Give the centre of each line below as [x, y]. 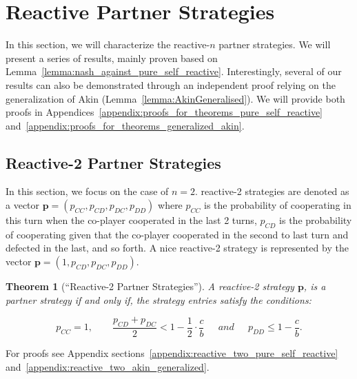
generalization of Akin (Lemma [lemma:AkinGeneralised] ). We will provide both [175, 98]
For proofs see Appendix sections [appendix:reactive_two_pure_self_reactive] [172, 353]
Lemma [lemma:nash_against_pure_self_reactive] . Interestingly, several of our [174, 71]
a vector [23, 205]
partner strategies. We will [275, 44]
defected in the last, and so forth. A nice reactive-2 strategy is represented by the [177, 248]
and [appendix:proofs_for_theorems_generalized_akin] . [125, 125]
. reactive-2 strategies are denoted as [272, 191]
